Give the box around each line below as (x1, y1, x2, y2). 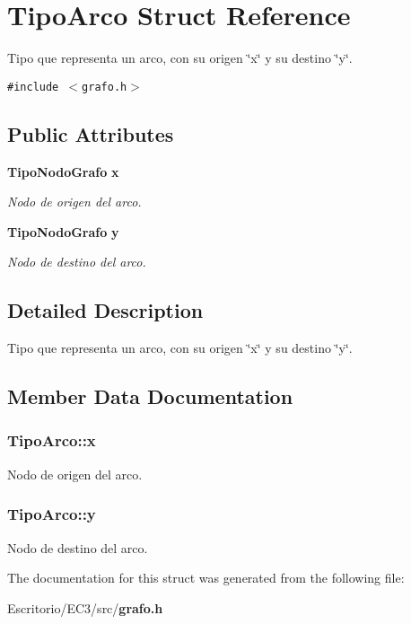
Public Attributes (7, 119, 174, 147)
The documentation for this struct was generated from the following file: (7, 568, 405, 587)
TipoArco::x (7, 429, 96, 452)
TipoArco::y (7, 503, 96, 525)
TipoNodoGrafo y (7, 222, 119, 241)
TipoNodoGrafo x (7, 162, 119, 180)
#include (7, 80, 59, 93)
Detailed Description (7, 296, 204, 324)
